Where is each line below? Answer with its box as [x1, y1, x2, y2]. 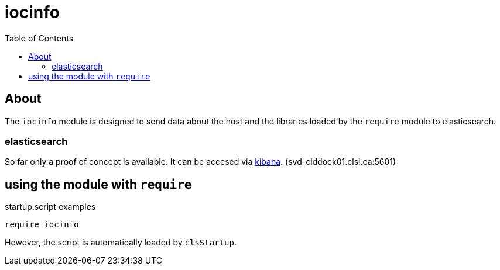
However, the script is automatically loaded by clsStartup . [5, 237, 237, 248]
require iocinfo [5, 220, 79, 230]
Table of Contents [5, 33, 74, 43]
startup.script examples [5, 202, 96, 212]
